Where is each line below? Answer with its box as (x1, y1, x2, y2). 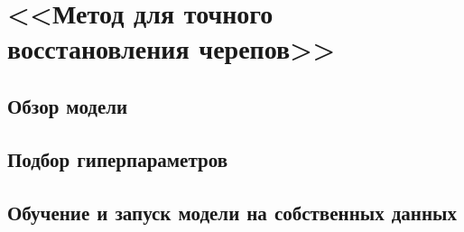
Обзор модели (7, 91, 128, 119)
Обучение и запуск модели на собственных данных (7, 198, 457, 226)
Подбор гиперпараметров (7, 144, 228, 172)
